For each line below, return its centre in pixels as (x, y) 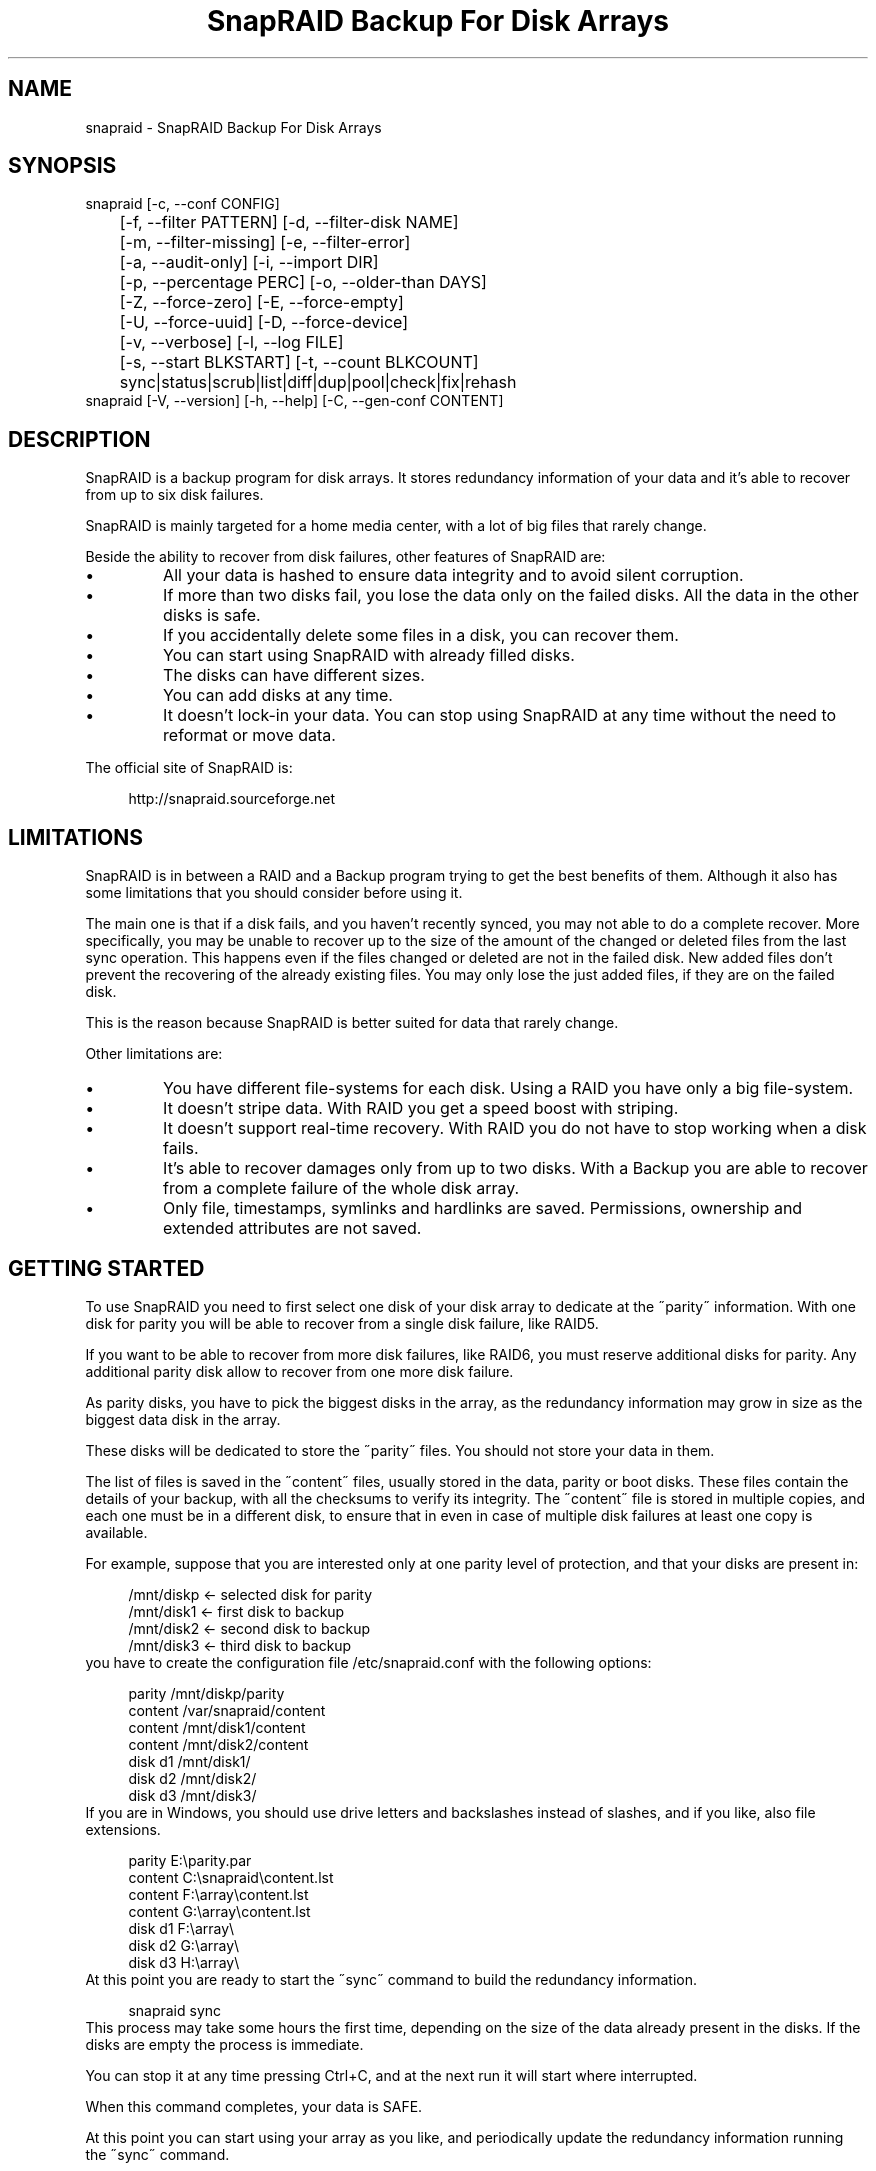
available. (116, 1532)
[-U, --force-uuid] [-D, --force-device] (264, 322)
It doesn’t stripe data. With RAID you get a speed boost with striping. (421, 1108)
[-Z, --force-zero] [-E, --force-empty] (261, 302)
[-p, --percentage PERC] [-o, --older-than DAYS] (303, 282)
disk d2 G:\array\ (184, 1945)
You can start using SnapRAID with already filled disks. (369, 655)
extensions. (123, 1829)
